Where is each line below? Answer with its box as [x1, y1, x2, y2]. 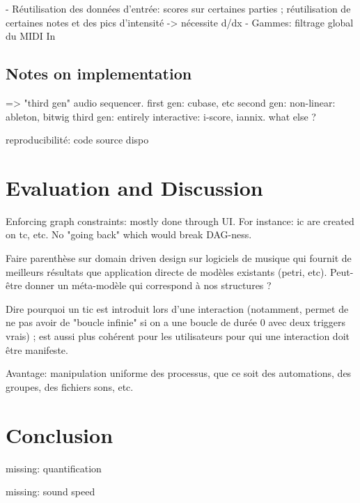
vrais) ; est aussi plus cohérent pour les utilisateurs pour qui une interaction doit [6, 329, 350, 343]
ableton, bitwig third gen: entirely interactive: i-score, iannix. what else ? [6, 109, 316, 123]
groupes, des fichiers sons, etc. [6, 379, 134, 394]
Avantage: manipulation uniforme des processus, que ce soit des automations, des [6, 366, 352, 380]
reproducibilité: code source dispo [6, 132, 149, 147]
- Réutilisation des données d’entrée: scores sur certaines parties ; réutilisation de [6, 1, 351, 15]
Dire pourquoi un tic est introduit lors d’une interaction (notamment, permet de [6, 301, 349, 316]
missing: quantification [6, 461, 102, 475]
